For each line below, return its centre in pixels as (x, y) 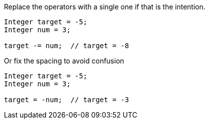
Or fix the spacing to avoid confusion (64, 61)
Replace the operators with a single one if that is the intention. (105, 7)
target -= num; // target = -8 (66, 46)
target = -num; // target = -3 (66, 100)
